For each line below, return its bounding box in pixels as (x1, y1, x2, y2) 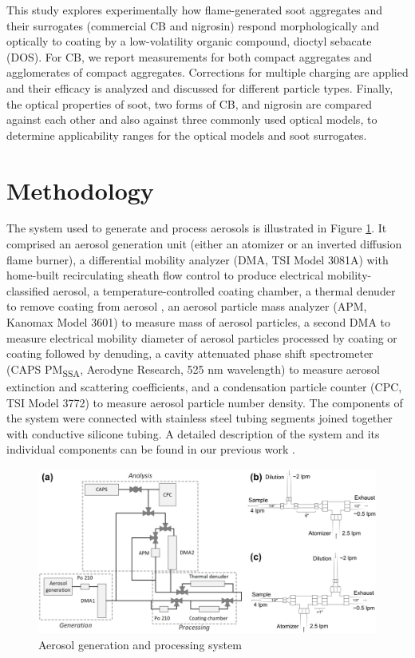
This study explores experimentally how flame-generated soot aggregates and (6, 2, 383, 18)
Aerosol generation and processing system (38, 636, 242, 652)
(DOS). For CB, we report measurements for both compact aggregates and (6, 48, 372, 65)
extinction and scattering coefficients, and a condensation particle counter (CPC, (6, 378, 402, 394)
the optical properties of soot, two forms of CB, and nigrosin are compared (6, 95, 373, 112)
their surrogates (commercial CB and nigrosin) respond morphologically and (6, 17, 380, 34)
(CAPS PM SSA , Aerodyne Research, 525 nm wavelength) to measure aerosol (6, 360, 380, 379)
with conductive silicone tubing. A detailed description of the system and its (6, 425, 380, 442)
